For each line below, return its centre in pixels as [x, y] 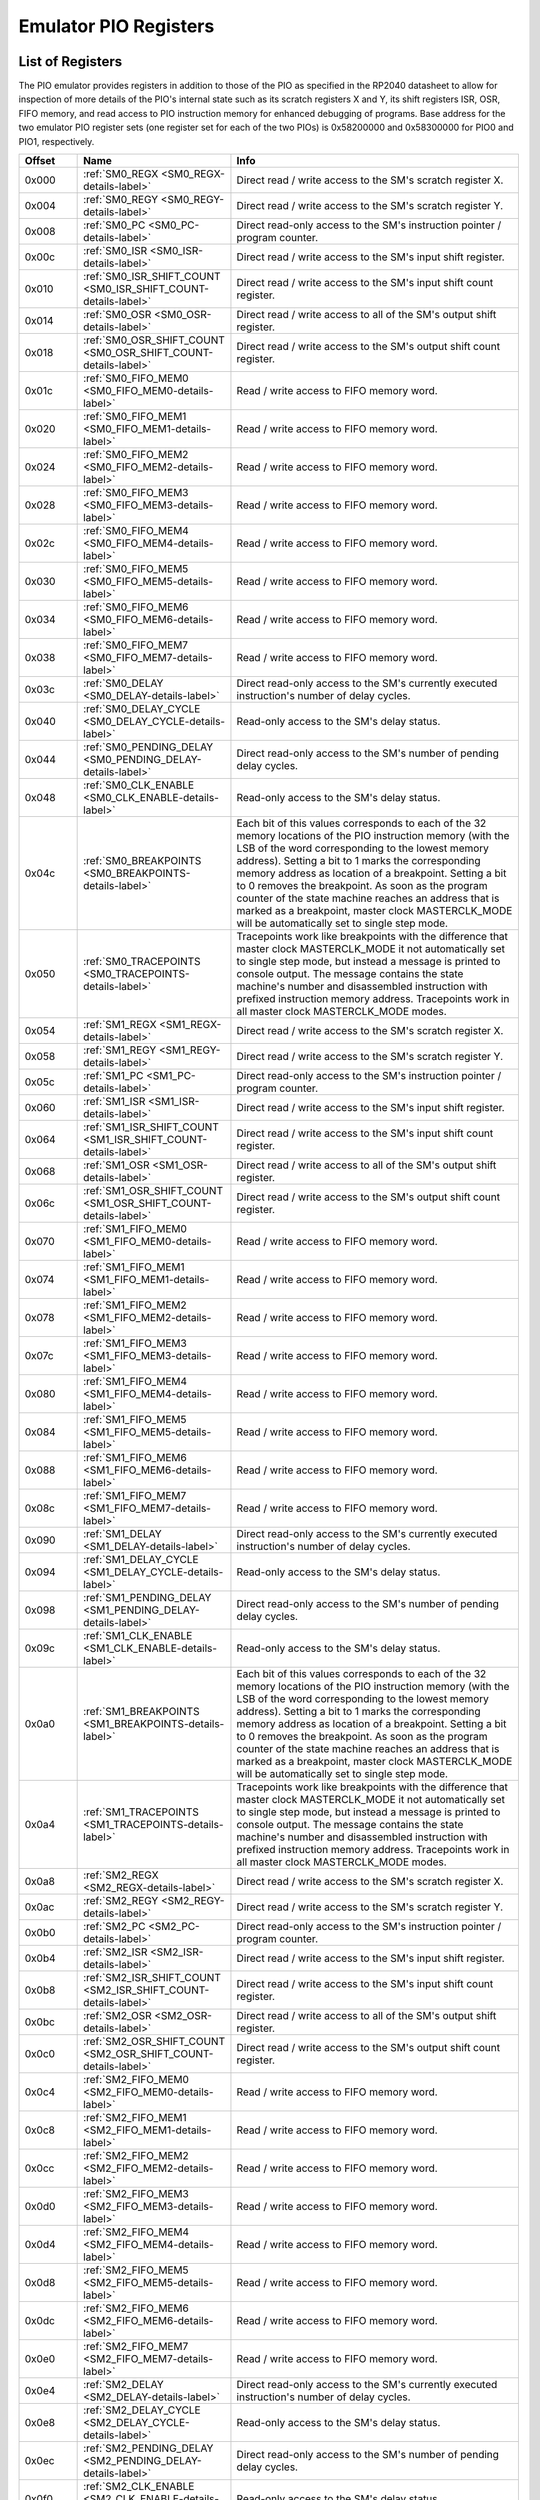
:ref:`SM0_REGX [121, 174]
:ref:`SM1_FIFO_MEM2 [135, 1305]
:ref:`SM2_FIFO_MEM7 [136, 2347]
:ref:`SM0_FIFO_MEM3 [136, 493]
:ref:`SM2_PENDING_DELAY [148, 2448]
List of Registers [70, 61]
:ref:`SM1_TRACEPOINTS [141, 1812]
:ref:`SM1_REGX [120, 1025]
